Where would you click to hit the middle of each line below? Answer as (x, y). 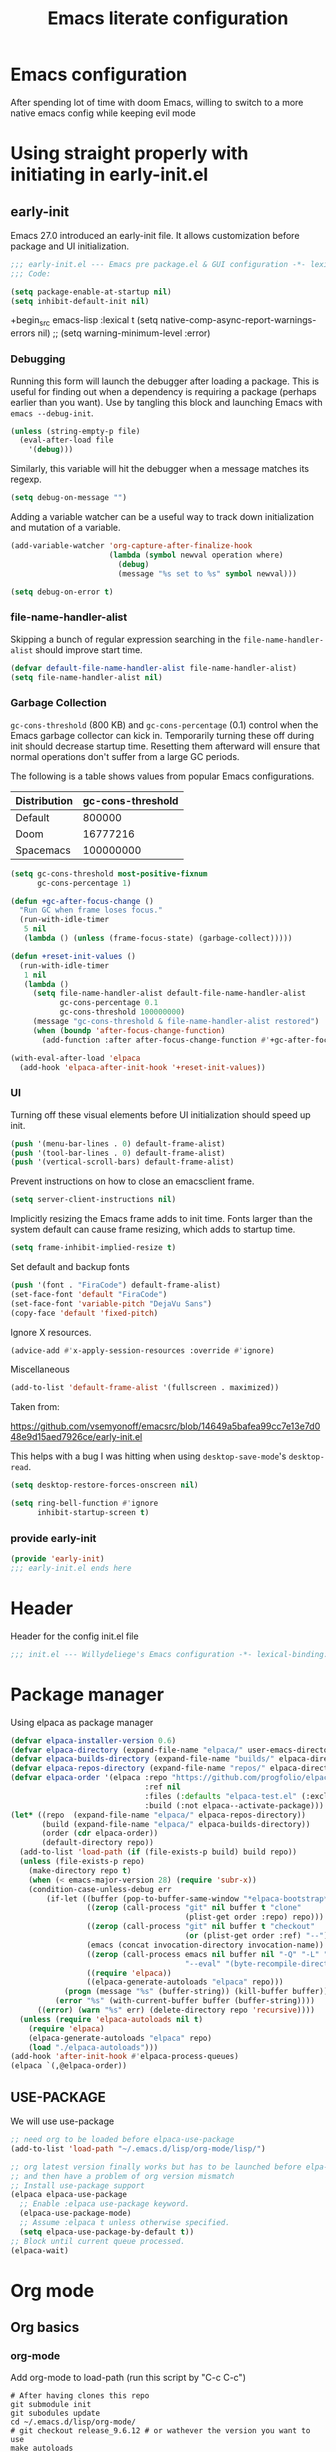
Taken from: (35, 1407)
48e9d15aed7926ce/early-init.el (76, 1437)
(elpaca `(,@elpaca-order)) (69, 2066)
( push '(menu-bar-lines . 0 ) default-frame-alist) (118, 1143)
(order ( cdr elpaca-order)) (100, 1833)
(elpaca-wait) (40, 2250)
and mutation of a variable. (66, 528)
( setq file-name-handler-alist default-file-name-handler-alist (169, 993)
